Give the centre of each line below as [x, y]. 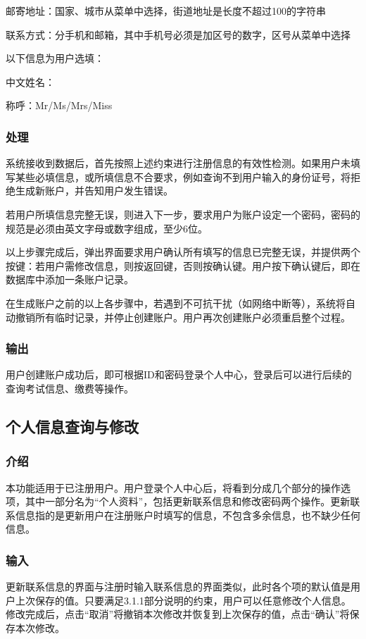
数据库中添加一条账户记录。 [70, 279]
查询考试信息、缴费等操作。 [70, 388]
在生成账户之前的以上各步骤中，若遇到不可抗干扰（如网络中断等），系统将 [176, 303]
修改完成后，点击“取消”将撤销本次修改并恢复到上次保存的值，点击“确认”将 [178, 614]
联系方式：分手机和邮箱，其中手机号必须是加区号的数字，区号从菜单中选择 [178, 34]
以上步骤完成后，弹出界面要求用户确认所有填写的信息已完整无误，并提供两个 [183, 252]
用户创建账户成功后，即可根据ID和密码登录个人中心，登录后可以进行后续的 [179, 374]
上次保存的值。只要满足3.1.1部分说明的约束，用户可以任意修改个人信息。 [183, 600]
